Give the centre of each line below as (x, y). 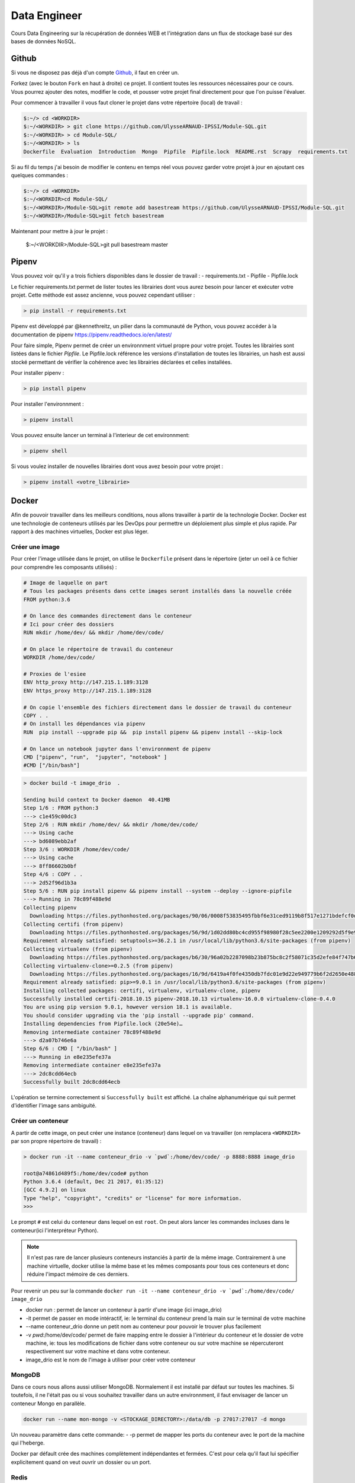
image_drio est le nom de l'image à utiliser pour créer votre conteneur (111, 1360)
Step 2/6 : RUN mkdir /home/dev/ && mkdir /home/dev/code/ (111, 824)
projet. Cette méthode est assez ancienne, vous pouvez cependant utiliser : (103, 295)
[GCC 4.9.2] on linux (55, 1190)
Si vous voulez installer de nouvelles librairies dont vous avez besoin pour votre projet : (117, 466)
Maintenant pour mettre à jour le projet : (59, 231)
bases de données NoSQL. (43, 41)
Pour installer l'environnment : (47, 404)
